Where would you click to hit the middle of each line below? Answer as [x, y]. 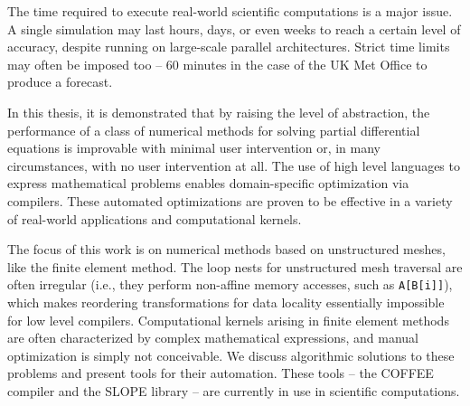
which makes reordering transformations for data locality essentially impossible [226, 302]
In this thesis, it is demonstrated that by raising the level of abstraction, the [219, 112]
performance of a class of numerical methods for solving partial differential [214, 130]
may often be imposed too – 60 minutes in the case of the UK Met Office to [217, 64]
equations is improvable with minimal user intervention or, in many [194, 148]
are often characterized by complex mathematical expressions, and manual [213, 338]
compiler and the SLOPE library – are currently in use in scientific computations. [234, 390]
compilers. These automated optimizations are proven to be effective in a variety [230, 200]
